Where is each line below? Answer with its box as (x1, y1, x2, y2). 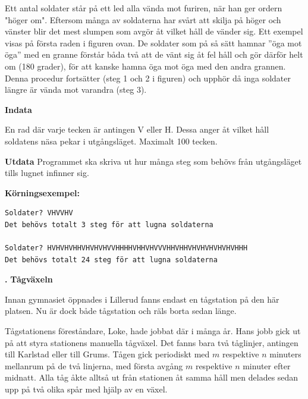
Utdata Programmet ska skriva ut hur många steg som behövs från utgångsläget (5, 155, 302, 167)
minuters (269, 348, 301, 360)
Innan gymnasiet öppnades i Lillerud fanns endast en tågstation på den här (5, 293, 279, 305)
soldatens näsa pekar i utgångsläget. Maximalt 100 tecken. (5, 134, 218, 147)
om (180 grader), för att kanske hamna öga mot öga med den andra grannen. (5, 59, 286, 72)
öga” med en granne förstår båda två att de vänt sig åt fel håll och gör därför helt (5, 48, 303, 61)
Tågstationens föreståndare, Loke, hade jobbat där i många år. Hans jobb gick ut (5, 325, 301, 337)
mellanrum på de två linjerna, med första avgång (5, 359, 183, 372)
